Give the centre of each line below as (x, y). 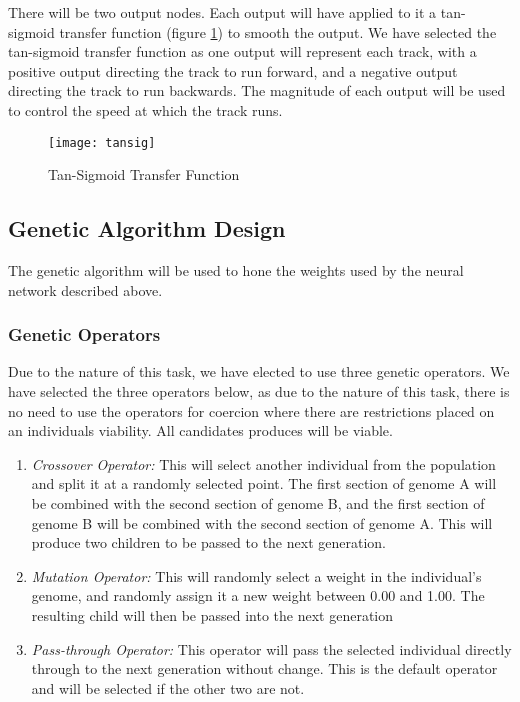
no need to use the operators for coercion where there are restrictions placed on (251, 410)
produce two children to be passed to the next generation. (208, 542)
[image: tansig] (102, 142)
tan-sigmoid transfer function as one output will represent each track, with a (242, 51)
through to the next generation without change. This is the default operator (264, 668)
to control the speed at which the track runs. (145, 109)
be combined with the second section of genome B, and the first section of (258, 502)
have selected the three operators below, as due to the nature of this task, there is (259, 391)
